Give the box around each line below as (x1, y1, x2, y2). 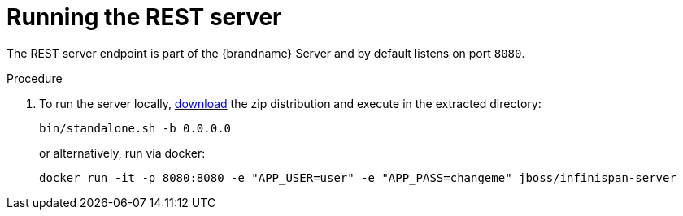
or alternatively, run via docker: (39, 145, 206, 160)
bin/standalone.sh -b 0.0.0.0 (39, 121, 232, 135)
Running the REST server (7, 3, 282, 31)
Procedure (7, 71, 63, 85)
